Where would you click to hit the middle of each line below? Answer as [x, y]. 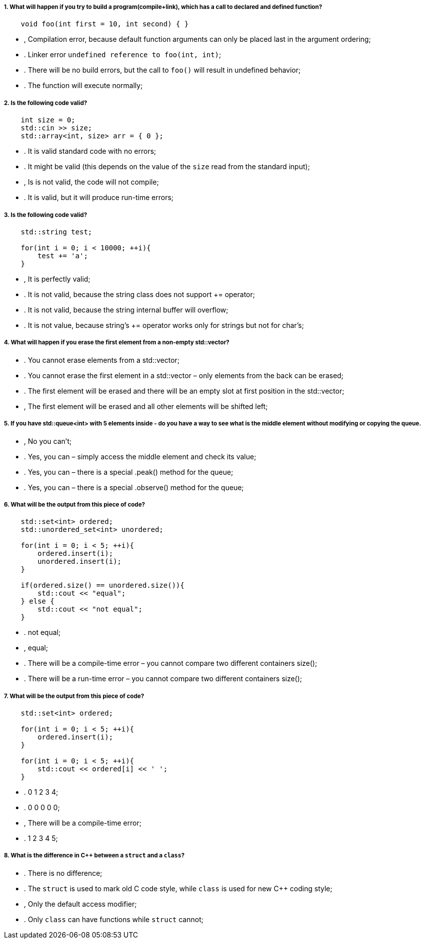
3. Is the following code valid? [46, 215]
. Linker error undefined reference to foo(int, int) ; [123, 55]
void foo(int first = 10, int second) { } [105, 24]
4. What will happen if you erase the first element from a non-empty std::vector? [117, 343]
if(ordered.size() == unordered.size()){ [103, 585]
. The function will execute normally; [83, 86]
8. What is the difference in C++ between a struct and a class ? [94, 856]
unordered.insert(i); [80, 562]
